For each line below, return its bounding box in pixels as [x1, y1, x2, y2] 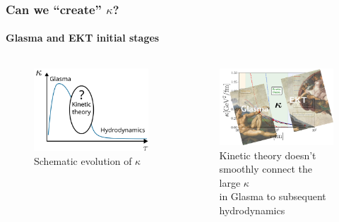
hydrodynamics [219, 202, 285, 217]
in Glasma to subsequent [219, 189, 326, 204]
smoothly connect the [219, 161, 313, 176]
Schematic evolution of [34, 153, 132, 168]
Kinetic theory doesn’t [219, 147, 316, 162]
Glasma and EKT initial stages [6, 30, 160, 45]
